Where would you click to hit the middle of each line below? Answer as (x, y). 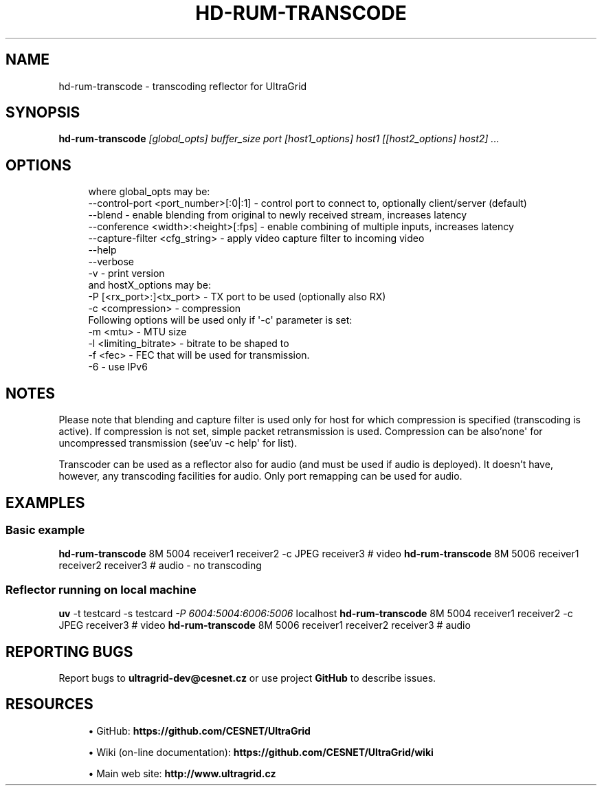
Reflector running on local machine (101, 589)
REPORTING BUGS (69, 651)
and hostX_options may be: (150, 285)
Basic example (45, 530)
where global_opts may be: (149, 192)
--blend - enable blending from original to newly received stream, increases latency (278, 215)
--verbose (111, 262)
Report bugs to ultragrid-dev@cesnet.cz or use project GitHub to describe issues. (247, 678)
